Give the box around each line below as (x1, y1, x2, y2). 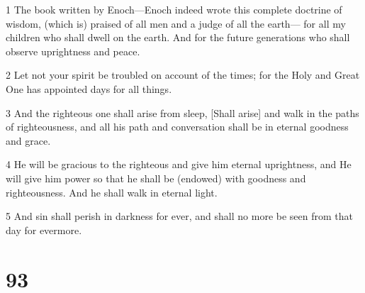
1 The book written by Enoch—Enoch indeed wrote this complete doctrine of (6, 2, 342, 16)
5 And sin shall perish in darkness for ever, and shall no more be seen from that (6, 209, 353, 223)
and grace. (6, 133, 51, 148)
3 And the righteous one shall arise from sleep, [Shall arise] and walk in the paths (6, 105, 359, 120)
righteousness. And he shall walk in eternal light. (6, 184, 218, 199)
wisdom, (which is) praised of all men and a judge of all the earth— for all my (6, 16, 346, 31)
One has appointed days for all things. (6, 81, 172, 96)
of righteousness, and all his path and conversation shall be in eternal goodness (6, 119, 349, 134)
